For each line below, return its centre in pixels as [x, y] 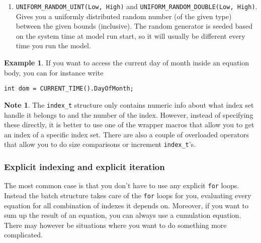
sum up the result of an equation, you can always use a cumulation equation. [123, 215]
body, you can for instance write [54, 72]
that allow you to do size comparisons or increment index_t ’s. [100, 144]
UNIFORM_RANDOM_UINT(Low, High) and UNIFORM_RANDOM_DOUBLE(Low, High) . [137, 6]
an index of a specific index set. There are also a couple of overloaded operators [126, 134]
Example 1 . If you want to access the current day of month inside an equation [127, 63]
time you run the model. [53, 46]
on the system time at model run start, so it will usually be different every [130, 35]
